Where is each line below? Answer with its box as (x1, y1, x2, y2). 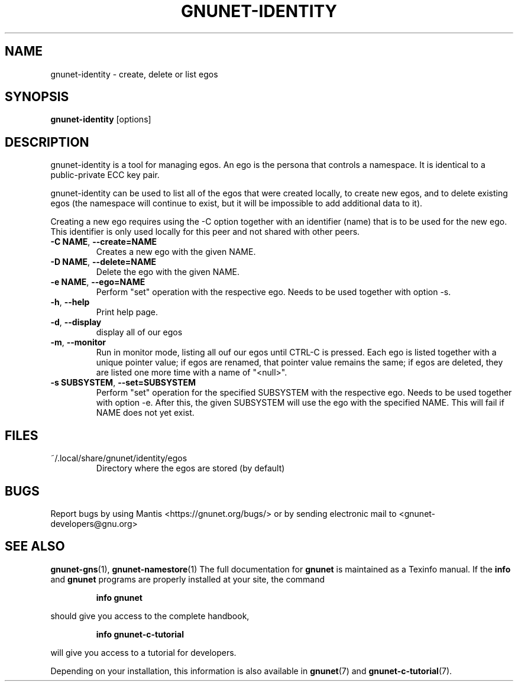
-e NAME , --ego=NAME (50, 277, 145, 287)
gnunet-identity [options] (50, 114, 151, 125)
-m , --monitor (50, 337, 106, 348)
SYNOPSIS (5, 89, 69, 105)
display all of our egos (96, 327, 183, 338)
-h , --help (50, 297, 90, 308)
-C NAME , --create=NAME (50, 237, 157, 247)
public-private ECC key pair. (50, 170, 160, 180)
